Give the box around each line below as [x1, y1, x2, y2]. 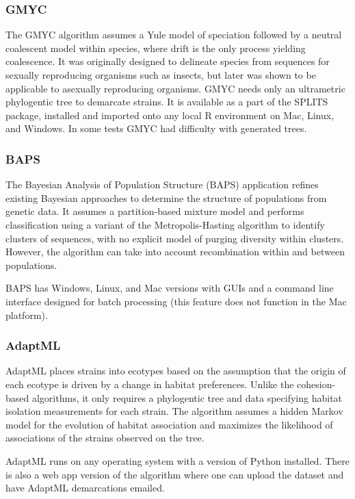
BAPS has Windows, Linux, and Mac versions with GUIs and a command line [5, 281, 334, 295]
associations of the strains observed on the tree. [5, 431, 205, 445]
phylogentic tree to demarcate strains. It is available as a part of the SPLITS [5, 94, 328, 109]
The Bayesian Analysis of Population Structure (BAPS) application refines [5, 177, 319, 192]
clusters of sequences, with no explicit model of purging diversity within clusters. [5, 231, 344, 245]
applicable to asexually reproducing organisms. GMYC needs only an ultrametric [5, 81, 345, 95]
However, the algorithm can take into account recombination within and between [5, 244, 345, 259]
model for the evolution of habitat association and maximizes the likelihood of [5, 417, 333, 431]
